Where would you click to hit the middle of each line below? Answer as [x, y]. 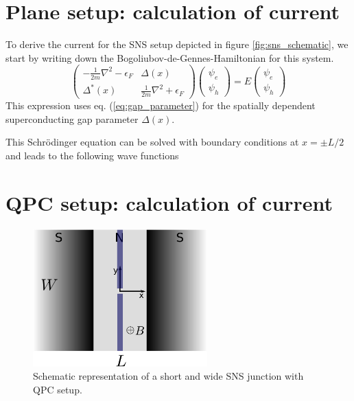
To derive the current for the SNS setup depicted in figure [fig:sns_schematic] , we [177, 44]
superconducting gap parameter [72, 118]
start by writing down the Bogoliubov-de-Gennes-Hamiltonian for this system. [170, 57]
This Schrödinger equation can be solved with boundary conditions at [152, 142]
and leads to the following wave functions [92, 155]
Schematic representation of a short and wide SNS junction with [168, 376]
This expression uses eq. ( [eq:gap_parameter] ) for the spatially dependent [161, 105]
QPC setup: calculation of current [169, 202]
